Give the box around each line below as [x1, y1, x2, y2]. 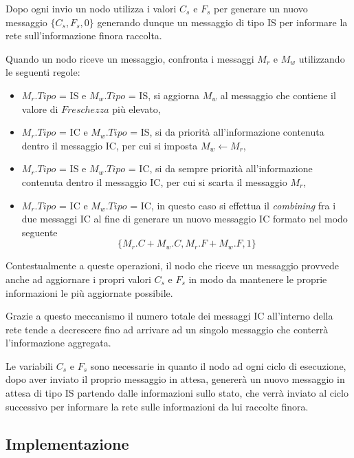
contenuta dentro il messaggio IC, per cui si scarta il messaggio [21, 174, 287, 189]
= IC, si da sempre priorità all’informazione [128, 161, 313, 176]
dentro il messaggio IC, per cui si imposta [21, 138, 198, 152]
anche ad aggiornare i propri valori [5, 271, 151, 286]
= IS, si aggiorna [128, 87, 199, 102]
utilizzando [298, 51, 345, 65]
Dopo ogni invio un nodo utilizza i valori [5, 1, 177, 15]
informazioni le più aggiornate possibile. [5, 285, 173, 300]
